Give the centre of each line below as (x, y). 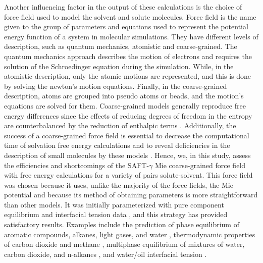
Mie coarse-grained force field (200, 165)
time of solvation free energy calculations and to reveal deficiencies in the (117, 145)
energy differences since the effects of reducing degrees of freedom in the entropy (128, 115)
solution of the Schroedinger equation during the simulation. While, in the (119, 66)
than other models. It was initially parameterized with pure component (114, 204)
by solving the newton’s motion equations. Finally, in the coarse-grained (116, 86)
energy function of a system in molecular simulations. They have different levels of (131, 36)
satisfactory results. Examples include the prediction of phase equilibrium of (122, 224)
